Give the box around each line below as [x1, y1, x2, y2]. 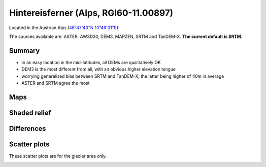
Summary [9, 46, 40, 55]
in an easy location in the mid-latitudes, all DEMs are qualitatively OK [21, 59, 161, 65]
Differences [9, 124, 46, 133]
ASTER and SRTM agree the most [21, 80, 90, 86]
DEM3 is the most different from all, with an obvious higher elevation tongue [21, 67, 176, 72]
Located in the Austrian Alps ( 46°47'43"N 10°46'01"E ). [9, 25, 120, 31]
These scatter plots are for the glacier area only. [9, 153, 107, 159]
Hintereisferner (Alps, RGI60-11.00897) [9, 7, 173, 18]
